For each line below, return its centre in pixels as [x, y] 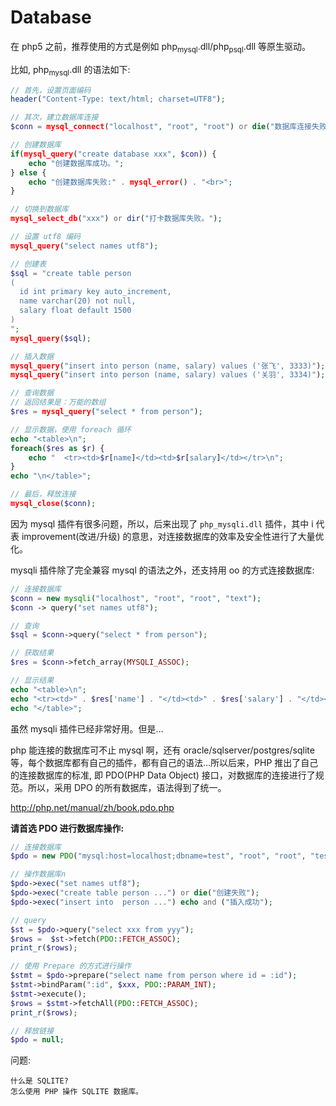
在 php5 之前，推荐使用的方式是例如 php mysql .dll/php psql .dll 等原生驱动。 [161, 47]
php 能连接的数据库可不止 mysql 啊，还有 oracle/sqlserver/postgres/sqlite [162, 750]
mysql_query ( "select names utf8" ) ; [84, 246]
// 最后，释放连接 [43, 494]
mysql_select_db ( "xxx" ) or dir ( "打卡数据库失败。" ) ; [116, 219]
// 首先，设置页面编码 [51, 90]
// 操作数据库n [38, 874]
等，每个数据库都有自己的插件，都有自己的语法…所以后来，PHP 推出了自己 [164, 762]
